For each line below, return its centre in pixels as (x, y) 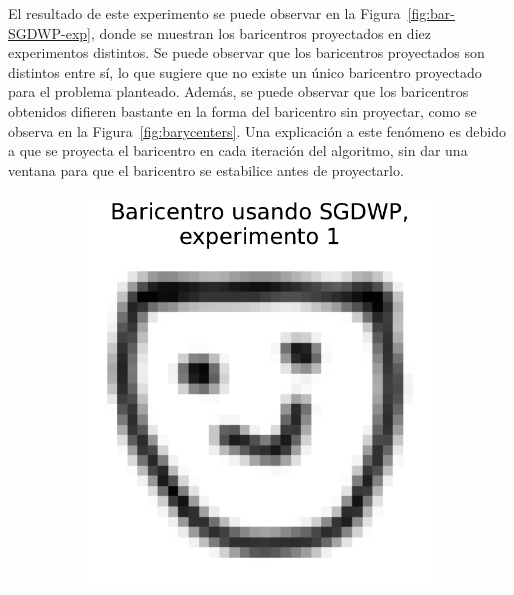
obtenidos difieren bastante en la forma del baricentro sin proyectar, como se (242, 110)
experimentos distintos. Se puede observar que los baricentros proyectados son (246, 52)
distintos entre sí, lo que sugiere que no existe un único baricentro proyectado (245, 71)
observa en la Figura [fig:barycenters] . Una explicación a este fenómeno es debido (257, 130)
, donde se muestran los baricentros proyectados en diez (260, 32)
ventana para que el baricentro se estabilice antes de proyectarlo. (206, 169)
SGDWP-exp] (49, 32)
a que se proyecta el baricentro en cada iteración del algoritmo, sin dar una (238, 150)
